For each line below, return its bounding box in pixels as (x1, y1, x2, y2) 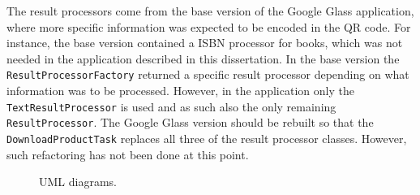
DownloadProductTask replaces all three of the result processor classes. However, (6, 129, 407, 146)
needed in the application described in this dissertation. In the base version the (6, 50, 400, 67)
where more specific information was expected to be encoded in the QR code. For (6, 18, 411, 35)
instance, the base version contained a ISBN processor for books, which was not (6, 34, 403, 51)
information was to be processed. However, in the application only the (6, 82, 354, 99)
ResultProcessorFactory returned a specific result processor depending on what (6, 66, 409, 83)
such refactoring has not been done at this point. (6, 145, 249, 162)
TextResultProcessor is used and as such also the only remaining (6, 97, 336, 115)
